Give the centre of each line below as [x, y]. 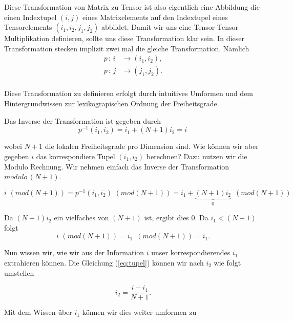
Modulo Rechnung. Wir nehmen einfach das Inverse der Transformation [117, 166]
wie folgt [227, 262]
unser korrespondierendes [191, 252]
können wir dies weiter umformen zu [139, 312]
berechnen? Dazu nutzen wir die [197, 156]
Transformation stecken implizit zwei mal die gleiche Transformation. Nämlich [127, 48]
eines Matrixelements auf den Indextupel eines [155, 17]
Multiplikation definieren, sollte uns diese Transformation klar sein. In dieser [124, 38]
